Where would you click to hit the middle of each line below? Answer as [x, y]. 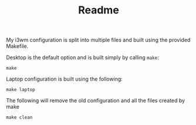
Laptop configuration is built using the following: [65, 79]
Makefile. [17, 46]
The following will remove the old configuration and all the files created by [96, 100]
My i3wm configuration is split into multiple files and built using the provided [98, 40]
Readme [99, 10]
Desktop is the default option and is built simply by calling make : [83, 58]
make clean [19, 117]
